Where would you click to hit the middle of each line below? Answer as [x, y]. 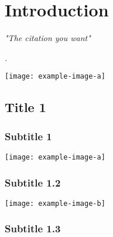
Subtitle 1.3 [33, 228]
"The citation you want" [48, 38]
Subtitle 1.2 [33, 182]
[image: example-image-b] [55, 203]
